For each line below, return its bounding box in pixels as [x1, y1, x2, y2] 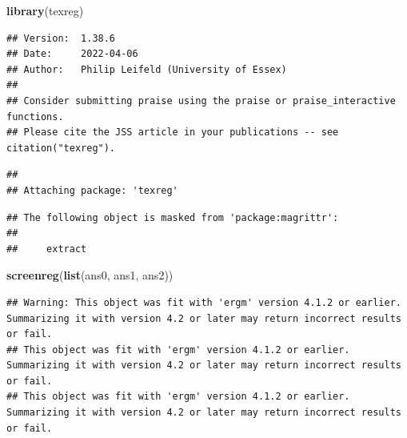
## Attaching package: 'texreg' [6, 184, 178, 196]
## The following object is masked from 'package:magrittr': [6, 211, 339, 223]
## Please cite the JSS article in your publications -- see [6, 127, 339, 139]
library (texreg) [6, 2, 84, 18]
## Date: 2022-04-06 [6, 48, 138, 60]
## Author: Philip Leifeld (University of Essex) [6, 63, 287, 75]
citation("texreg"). [6, 142, 116, 154]
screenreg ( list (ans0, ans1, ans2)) [6, 267, 174, 283]
